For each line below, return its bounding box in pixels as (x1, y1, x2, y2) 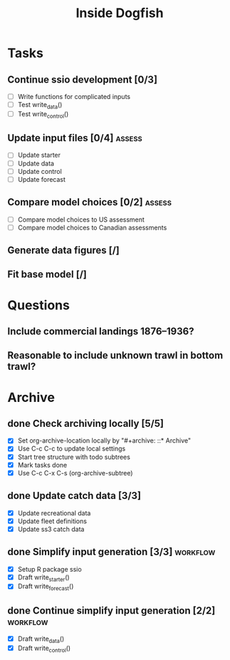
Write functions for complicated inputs (17, 93, 130, 100)
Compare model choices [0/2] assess (7, 196, 172, 208)
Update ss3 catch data (17, 525, 85, 533)
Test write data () (17, 100, 63, 110)
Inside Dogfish (75, 5, 164, 21)
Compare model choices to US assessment (17, 215, 145, 224)
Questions (7, 297, 70, 313)
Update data (17, 159, 55, 167)
